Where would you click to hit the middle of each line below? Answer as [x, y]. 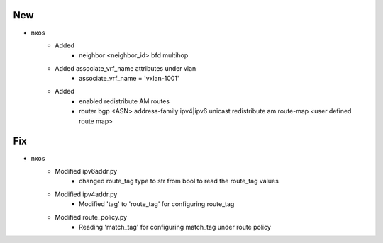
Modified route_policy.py [91, 217]
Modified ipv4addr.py [86, 194]
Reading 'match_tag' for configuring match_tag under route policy [175, 227]
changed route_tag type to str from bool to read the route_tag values [179, 181]
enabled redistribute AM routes [124, 101]
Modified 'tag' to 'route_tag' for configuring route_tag [157, 204]
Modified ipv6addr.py [86, 171]
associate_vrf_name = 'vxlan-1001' [129, 79]
